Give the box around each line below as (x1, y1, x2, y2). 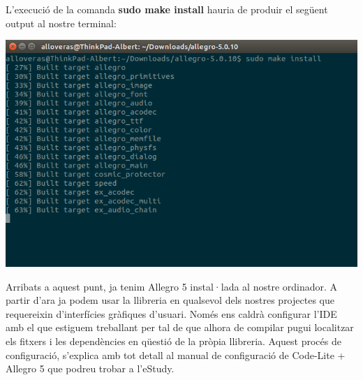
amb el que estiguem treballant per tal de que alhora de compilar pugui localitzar (6, 320, 354, 335)
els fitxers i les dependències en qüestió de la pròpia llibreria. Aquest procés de (6, 334, 341, 349)
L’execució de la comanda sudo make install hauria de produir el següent (6, 2, 328, 16)
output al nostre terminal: (6, 15, 117, 30)
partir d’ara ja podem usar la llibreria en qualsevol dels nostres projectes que (6, 293, 334, 307)
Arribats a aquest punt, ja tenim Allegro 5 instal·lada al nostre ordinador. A (6, 279, 338, 293)
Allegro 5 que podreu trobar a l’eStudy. (6, 361, 175, 376)
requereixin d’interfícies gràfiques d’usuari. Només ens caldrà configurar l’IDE (6, 306, 337, 321)
